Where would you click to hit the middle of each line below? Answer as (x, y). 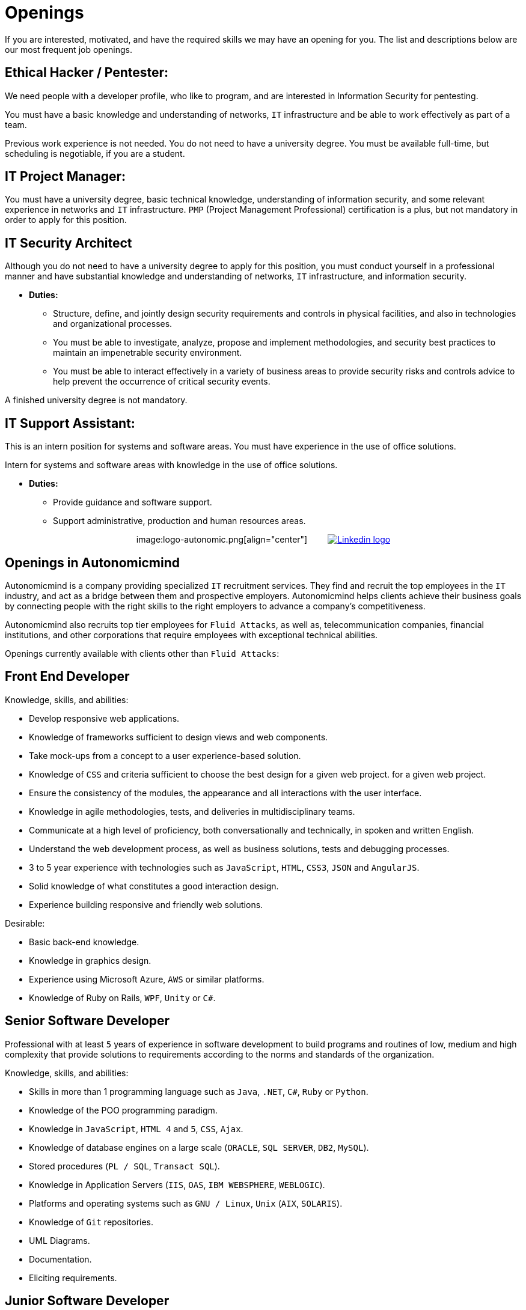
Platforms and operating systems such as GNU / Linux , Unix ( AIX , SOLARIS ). (186, 1203)
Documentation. (60, 1259)
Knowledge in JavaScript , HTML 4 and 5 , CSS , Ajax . (136, 1129)
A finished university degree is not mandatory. (96, 400)
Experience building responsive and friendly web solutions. (146, 904)
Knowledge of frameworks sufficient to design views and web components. (179, 737)
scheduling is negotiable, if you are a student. (95, 153)
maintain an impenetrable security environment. (148, 353)
